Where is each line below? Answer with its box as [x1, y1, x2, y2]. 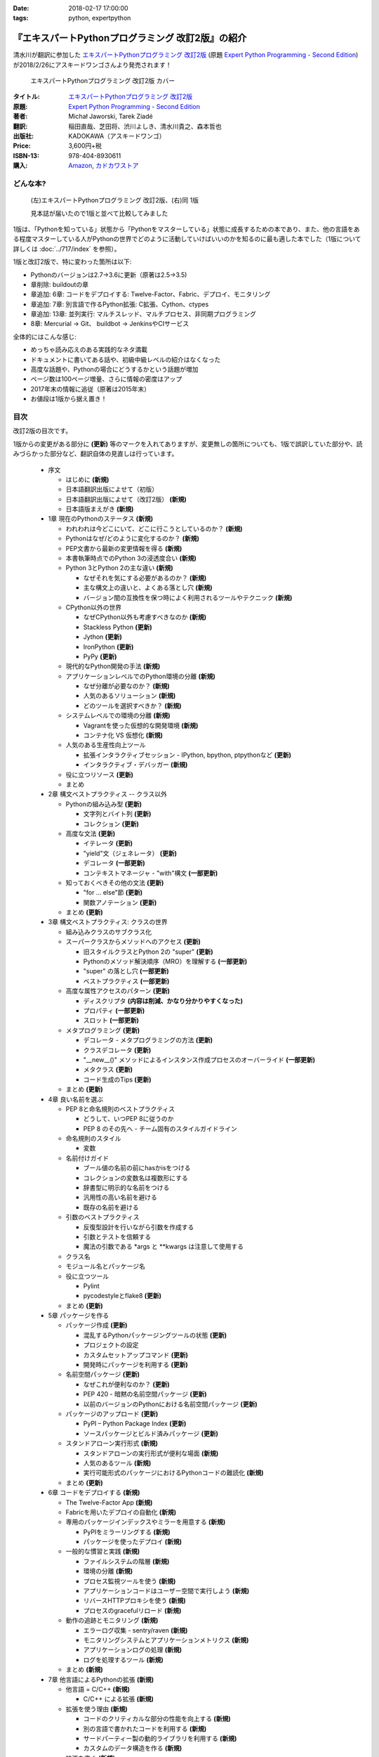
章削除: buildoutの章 [30, 280, 89, 288]
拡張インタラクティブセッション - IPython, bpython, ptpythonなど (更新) [83, 751, 291, 759]
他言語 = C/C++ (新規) [65, 1685, 130, 1693]
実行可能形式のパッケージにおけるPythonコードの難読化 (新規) [83, 1469, 264, 1477]
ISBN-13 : [13, 151, 40, 160]
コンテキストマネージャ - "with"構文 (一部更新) [83, 869, 218, 877]
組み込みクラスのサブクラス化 [65, 928, 152, 936]
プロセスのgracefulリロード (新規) [83, 1606, 182, 1614]
